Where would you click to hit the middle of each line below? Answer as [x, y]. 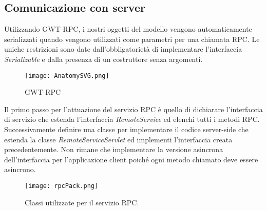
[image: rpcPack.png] [62, 186]
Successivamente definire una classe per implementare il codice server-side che [126, 129]
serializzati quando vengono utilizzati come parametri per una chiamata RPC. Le [132, 39]
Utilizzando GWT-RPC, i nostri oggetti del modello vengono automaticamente [128, 29]
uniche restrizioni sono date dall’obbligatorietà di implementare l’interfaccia [123, 49]
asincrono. [20, 169]
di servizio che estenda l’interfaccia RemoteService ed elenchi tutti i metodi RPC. [132, 119]
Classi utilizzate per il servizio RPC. [82, 202]
